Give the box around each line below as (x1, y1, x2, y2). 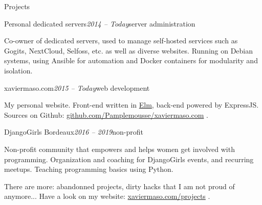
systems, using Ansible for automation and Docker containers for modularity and (4, 55, 258, 66)
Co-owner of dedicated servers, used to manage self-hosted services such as (4, 35, 238, 46)
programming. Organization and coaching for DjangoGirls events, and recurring (4, 153, 254, 164)
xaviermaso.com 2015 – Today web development (4, 82, 150, 93)
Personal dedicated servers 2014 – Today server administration (4, 18, 195, 29)
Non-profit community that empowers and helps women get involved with (4, 143, 235, 154)
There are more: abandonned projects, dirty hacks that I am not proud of (4, 181, 235, 191)
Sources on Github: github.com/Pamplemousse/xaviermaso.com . (4, 109, 208, 120)
